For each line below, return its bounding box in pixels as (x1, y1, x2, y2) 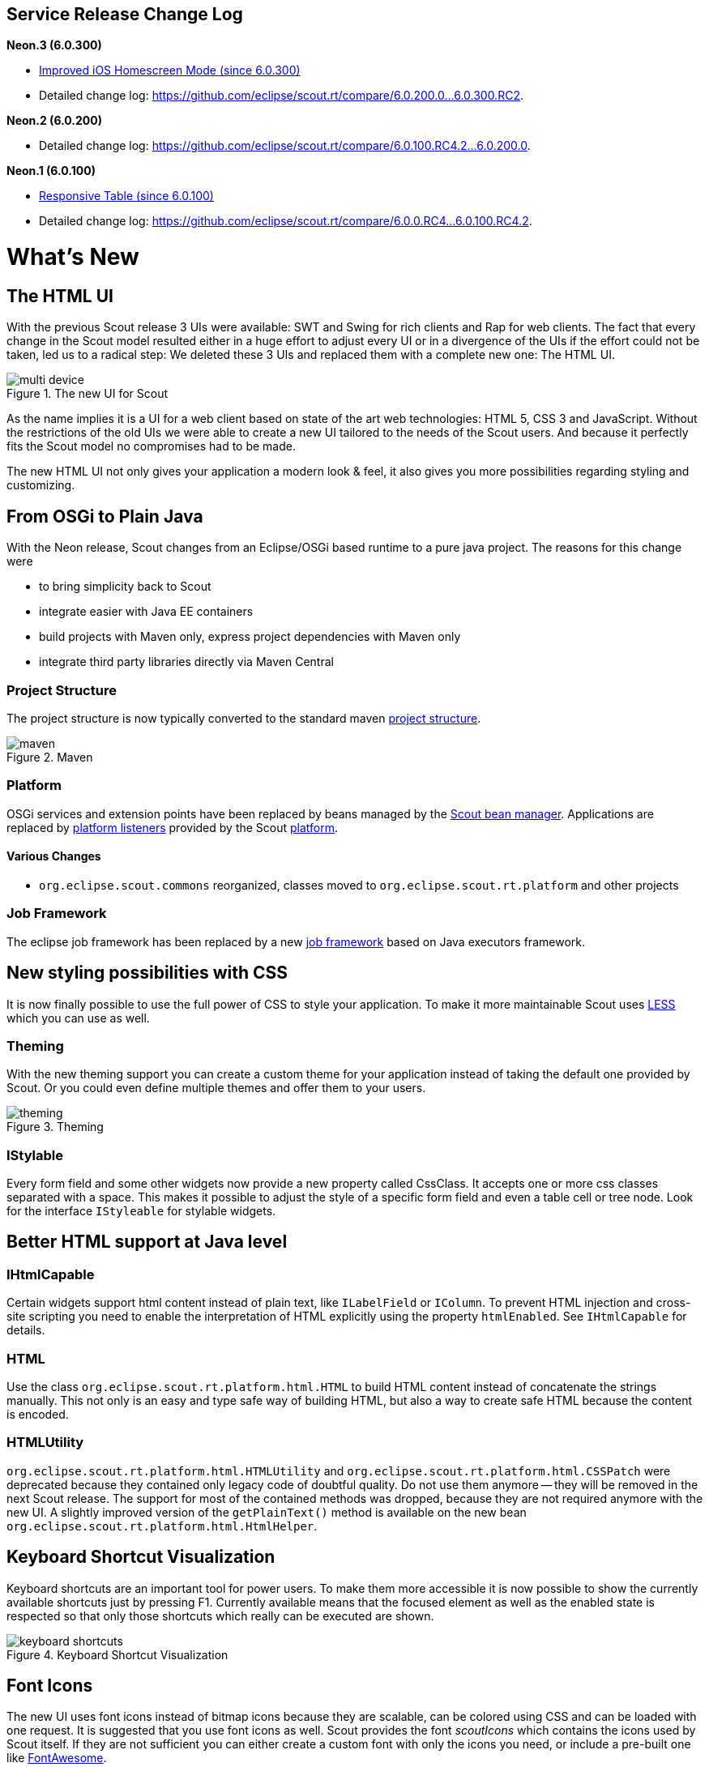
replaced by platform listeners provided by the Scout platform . (6, 820, 339, 834)
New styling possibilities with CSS (6, 962, 288, 984)
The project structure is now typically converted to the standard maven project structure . (6, 711, 481, 725)
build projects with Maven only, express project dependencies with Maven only (39, 630, 461, 644)
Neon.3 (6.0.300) (6, 38, 102, 53)
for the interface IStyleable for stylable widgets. (6, 1204, 276, 1218)
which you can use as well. (6, 1010, 150, 1025)
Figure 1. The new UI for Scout (6, 386, 169, 401)
